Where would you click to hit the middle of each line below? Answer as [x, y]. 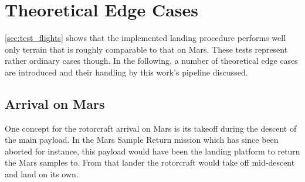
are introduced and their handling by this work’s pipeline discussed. [126, 72]
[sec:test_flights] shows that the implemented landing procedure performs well [145, 38]
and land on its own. [42, 174]
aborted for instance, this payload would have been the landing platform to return [152, 151]
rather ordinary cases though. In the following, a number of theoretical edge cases [151, 61]
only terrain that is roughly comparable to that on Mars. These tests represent [146, 49]
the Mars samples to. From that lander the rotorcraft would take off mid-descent [150, 162]
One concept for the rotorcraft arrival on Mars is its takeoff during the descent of [151, 128]
